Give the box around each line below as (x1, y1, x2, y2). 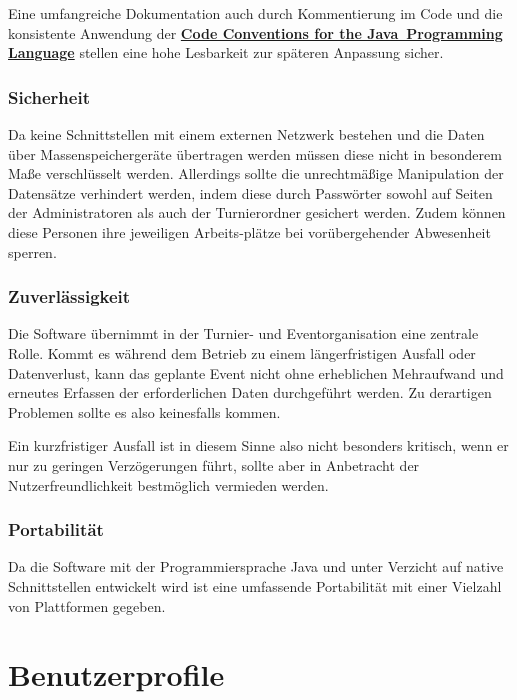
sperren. (8, 241, 57, 262)
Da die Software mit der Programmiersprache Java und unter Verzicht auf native (8, 556, 504, 577)
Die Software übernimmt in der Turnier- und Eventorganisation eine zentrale (8, 323, 479, 344)
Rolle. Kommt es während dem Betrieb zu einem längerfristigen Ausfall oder (8, 342, 476, 363)
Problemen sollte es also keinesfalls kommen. (8, 401, 281, 422)
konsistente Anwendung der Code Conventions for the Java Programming (8, 22, 503, 43)
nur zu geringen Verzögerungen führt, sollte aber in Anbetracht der (8, 454, 420, 475)
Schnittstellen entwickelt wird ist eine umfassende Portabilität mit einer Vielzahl (8, 575, 502, 596)
